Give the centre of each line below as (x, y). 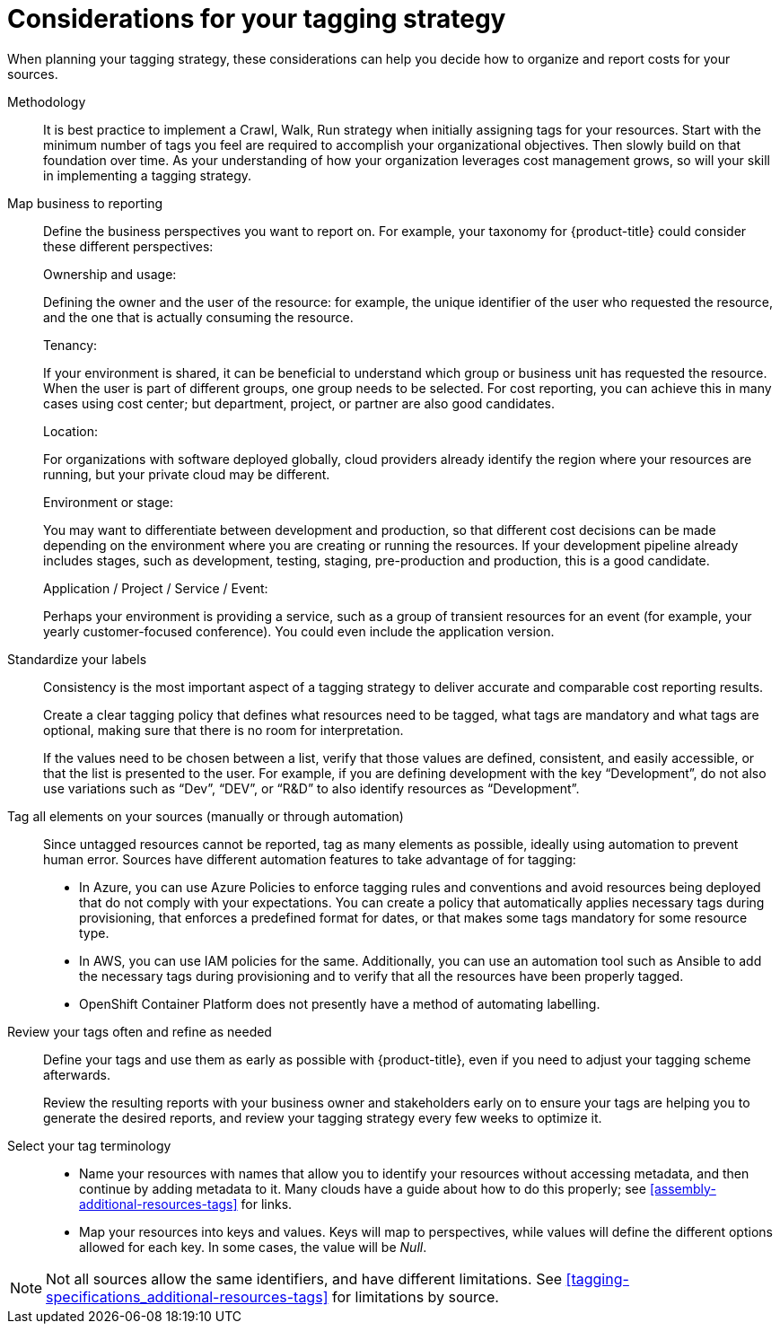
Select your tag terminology (89, 1145)
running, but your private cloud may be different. (187, 474)
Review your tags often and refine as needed (140, 1031)
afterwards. (77, 1074)
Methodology (47, 101)
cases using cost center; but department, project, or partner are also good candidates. (299, 403)
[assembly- (683, 1188)
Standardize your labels (77, 659)
